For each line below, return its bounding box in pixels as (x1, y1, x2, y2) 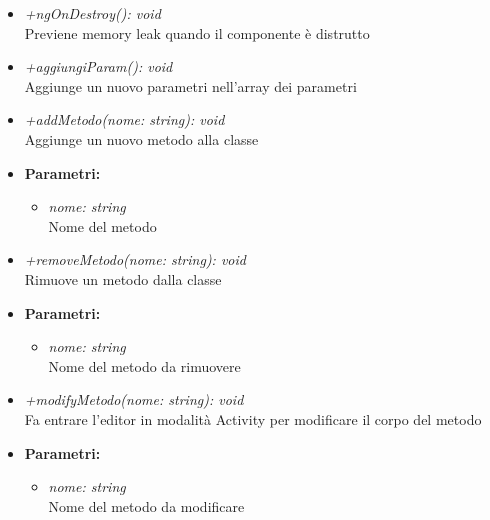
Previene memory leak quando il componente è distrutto (24, 22, 370, 43)
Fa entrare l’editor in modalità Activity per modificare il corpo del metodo (24, 408, 482, 429)
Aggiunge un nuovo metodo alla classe (24, 128, 259, 149)
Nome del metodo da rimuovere (48, 355, 241, 376)
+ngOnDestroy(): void (24, 3, 161, 23)
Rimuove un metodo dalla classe (24, 268, 222, 289)
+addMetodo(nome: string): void (24, 109, 225, 130)
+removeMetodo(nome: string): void (24, 249, 246, 270)
